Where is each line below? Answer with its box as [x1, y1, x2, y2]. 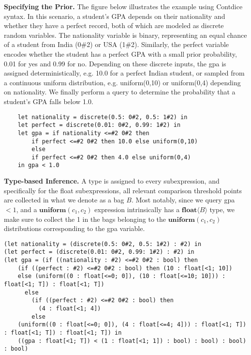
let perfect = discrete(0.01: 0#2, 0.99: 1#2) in [17, 122, 181, 129]
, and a [16, 204, 37, 214]
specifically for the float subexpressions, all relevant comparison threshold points [4, 185, 242, 195]
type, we [209, 204, 235, 214]
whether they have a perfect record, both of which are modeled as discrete [4, 20, 224, 31]
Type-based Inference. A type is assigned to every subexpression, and [4, 176, 220, 186]
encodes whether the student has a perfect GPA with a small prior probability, [4, 48, 237, 59]
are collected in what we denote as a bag [4, 195, 124, 205]
